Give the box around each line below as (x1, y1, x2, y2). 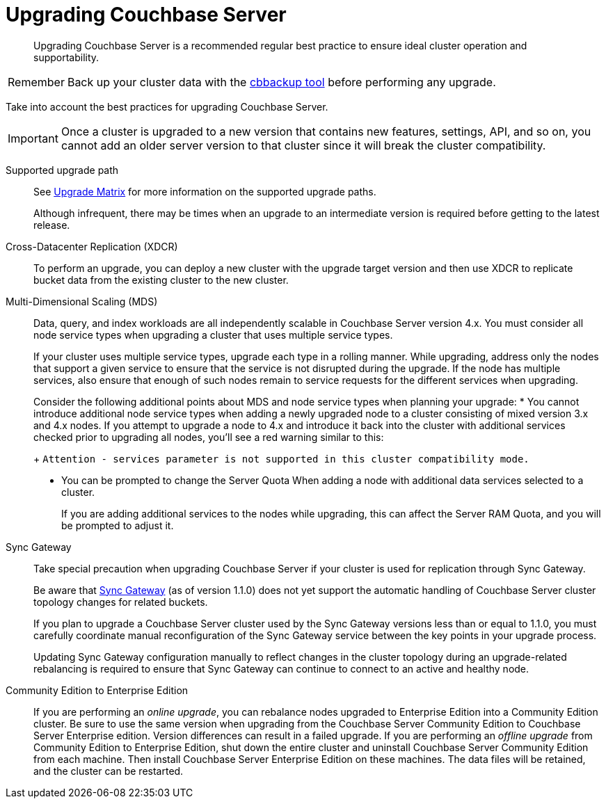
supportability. (33, 51, 99, 63)
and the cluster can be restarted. (33, 764, 184, 777)
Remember (8, 74, 65, 89)
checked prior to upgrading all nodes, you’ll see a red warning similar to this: (33, 431, 384, 443)
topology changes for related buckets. (33, 595, 208, 608)
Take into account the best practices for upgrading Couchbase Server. (6, 100, 328, 113)
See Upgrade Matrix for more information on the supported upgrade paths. (33, 185, 376, 198)
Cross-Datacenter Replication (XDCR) (6, 240, 178, 252)
